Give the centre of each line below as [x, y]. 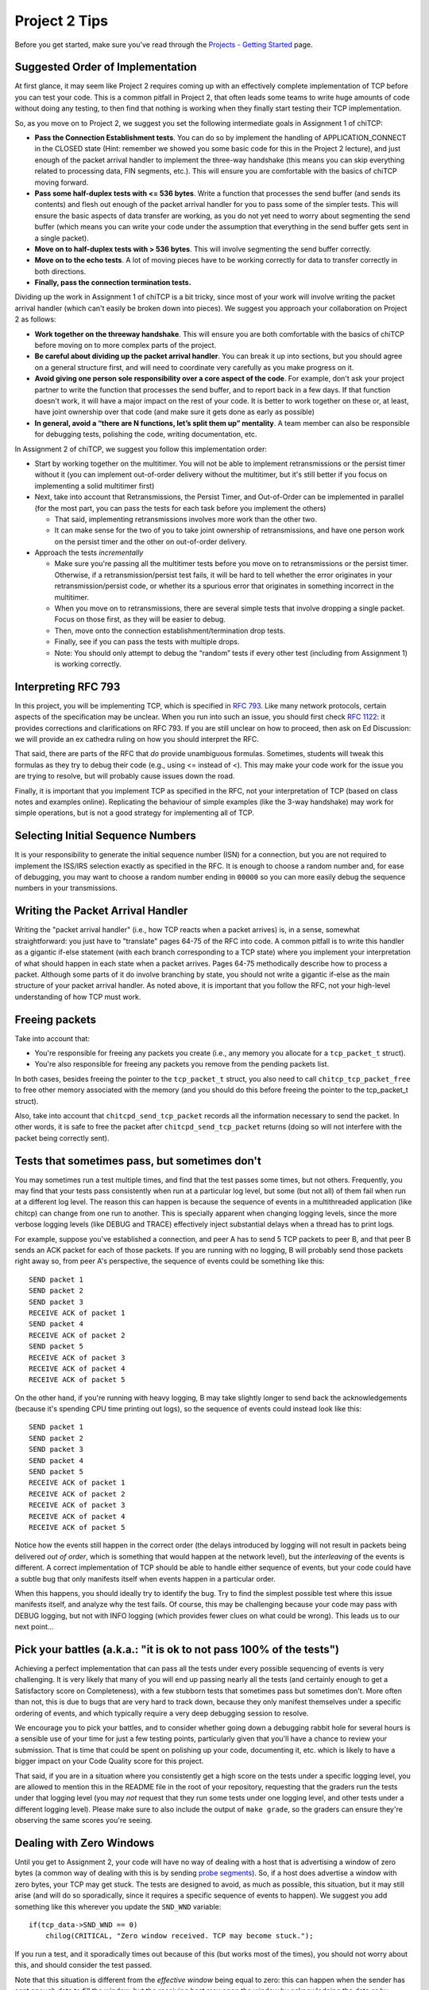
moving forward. [62, 182]
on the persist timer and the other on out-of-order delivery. [151, 541]
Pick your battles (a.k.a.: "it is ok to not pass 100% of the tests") [177, 1649]
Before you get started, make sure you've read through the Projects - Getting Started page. [164, 45]
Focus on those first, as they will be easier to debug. [140, 619]
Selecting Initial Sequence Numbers [105, 836]
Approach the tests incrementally [89, 552]
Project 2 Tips [62, 21]
